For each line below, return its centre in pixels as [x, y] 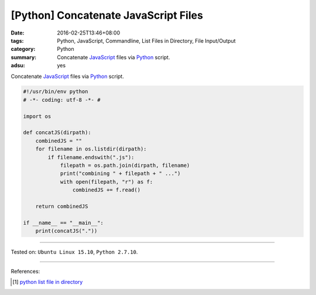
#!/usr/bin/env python [56, 92]
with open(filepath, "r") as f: [107, 182]
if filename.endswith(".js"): [91, 157]
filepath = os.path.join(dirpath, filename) [125, 165]
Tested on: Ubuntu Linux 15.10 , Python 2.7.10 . [74, 252]
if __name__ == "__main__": [63, 223]
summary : [24, 57]
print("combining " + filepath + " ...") [120, 174]
